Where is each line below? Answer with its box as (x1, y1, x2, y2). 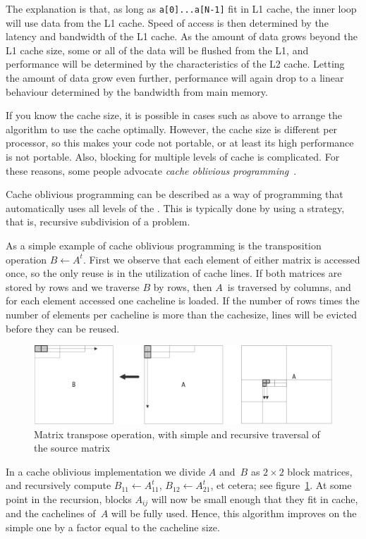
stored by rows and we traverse (6, 279, 140, 294)
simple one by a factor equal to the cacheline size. (6, 519, 220, 534)
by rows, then (153, 279, 212, 294)
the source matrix (34, 440, 110, 455)
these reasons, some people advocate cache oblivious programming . (6, 163, 297, 178)
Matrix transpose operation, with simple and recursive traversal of (34, 426, 320, 441)
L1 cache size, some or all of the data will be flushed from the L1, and (6, 42, 309, 57)
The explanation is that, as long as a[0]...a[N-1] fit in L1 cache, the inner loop (6, 1, 357, 16)
